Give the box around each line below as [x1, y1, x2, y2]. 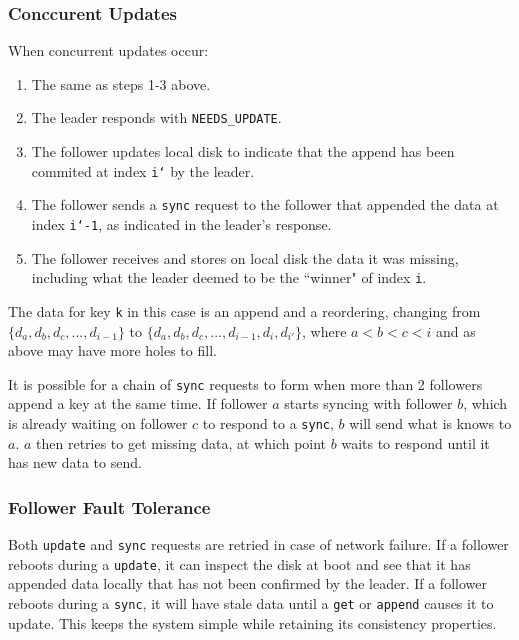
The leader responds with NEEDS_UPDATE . [31, 107, 282, 128]
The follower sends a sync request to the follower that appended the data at [31, 194, 499, 215]
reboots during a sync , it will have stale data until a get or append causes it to [8, 592, 494, 613]
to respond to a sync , [202, 412, 334, 433]
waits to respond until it [341, 432, 490, 453]
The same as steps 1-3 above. [31, 73, 211, 94]
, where [302, 320, 347, 341]
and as [436, 320, 476, 341]
